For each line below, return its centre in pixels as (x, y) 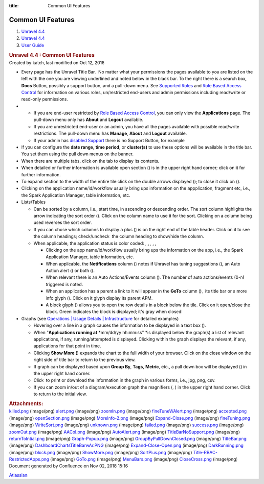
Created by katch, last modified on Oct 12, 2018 (57, 63)
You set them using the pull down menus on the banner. (77, 154)
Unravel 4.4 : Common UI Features (52, 55)
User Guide (33, 45)
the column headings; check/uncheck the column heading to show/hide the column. (119, 236)
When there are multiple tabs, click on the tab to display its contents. (90, 161)
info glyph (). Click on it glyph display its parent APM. (99, 298)
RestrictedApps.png (29, 459)
